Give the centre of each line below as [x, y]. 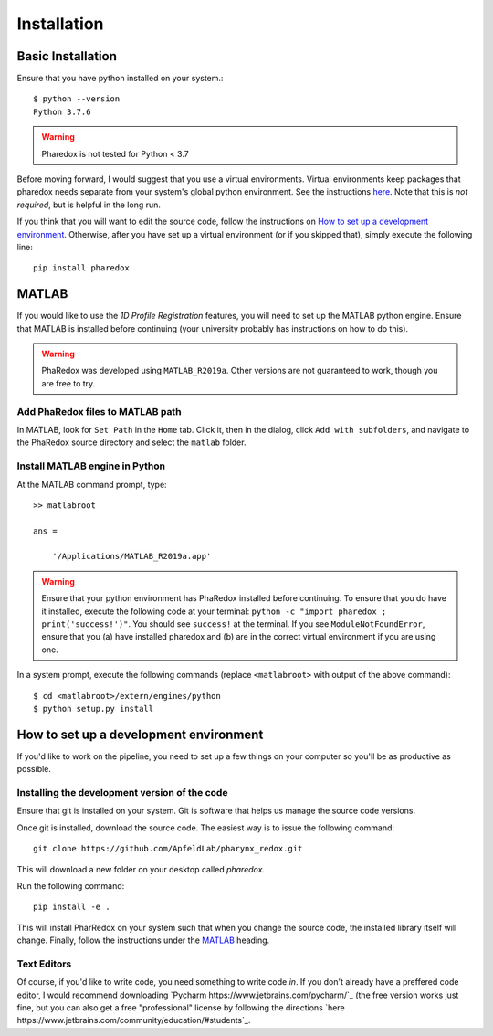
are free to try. [68, 383]
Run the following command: [71, 885]
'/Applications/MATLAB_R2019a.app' [131, 556]
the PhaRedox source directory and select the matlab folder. [131, 442]
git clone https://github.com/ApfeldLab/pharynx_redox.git [168, 849]
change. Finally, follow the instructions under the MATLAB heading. [143, 940]
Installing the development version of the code [122, 793]
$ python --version [77, 99]
